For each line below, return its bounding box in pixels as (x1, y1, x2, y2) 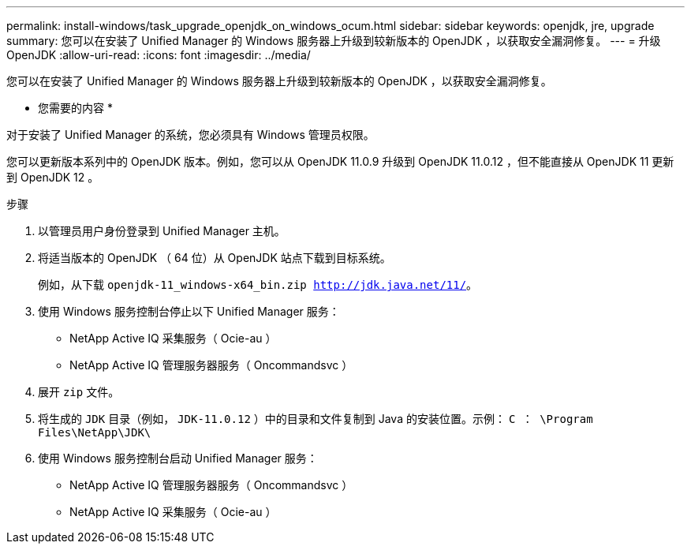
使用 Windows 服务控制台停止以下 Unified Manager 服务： (38, 305, 340, 318)
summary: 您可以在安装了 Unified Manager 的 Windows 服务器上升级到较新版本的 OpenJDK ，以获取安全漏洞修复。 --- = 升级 (6, 34, 661, 47)
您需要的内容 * (38, 101, 113, 114)
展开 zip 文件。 (38, 385, 120, 398)
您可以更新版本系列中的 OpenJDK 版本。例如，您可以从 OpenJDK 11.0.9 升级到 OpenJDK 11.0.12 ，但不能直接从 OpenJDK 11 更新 (6, 155, 674, 168)
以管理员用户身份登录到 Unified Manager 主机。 (38, 224, 286, 238)
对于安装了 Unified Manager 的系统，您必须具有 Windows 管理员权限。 (6, 128, 375, 141)
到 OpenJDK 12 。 (6, 170, 99, 184)
